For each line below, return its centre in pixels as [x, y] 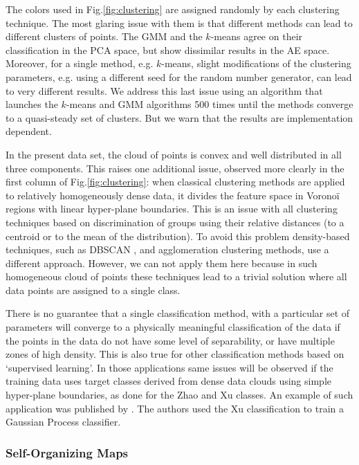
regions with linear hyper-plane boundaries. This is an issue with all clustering [172, 209]
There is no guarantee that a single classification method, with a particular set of [178, 313]
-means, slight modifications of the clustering [256, 63]
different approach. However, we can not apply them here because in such [162, 263]
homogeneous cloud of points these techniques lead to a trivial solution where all [176, 276]
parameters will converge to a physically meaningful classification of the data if [173, 327]
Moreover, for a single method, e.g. [80, 63]
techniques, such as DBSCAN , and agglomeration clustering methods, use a [167, 249]
